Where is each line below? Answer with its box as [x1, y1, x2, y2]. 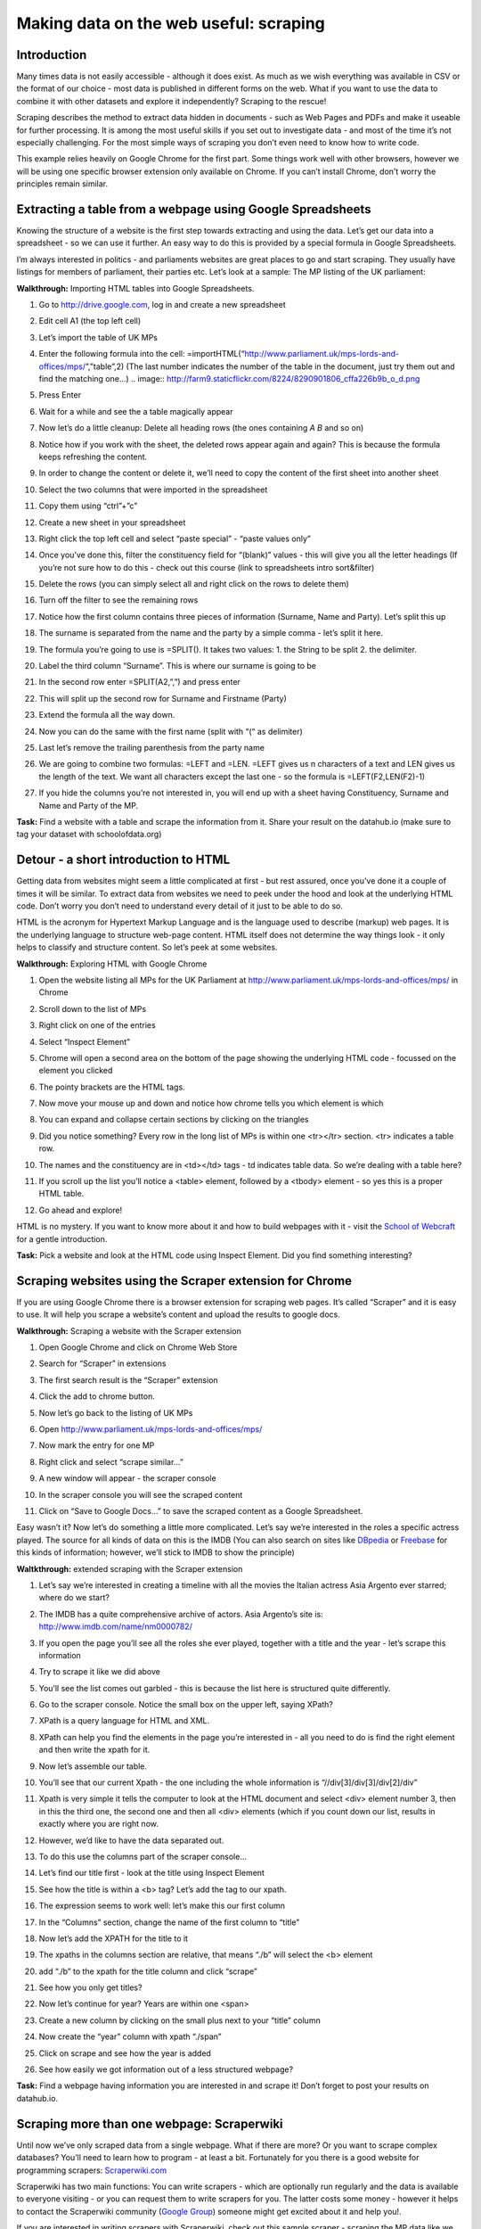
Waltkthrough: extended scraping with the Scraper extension [16, 1563, 243, 1574]
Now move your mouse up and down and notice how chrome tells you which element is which [38, 1098, 384, 1109]
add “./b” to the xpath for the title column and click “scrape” [38, 1966, 257, 1977]
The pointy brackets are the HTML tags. [38, 1082, 186, 1092]
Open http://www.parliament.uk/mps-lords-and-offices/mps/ [38, 1424, 263, 1435]
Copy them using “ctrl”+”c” [38, 500, 138, 512]
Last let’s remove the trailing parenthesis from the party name [38, 742, 265, 753]
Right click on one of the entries [38, 1020, 156, 1031]
